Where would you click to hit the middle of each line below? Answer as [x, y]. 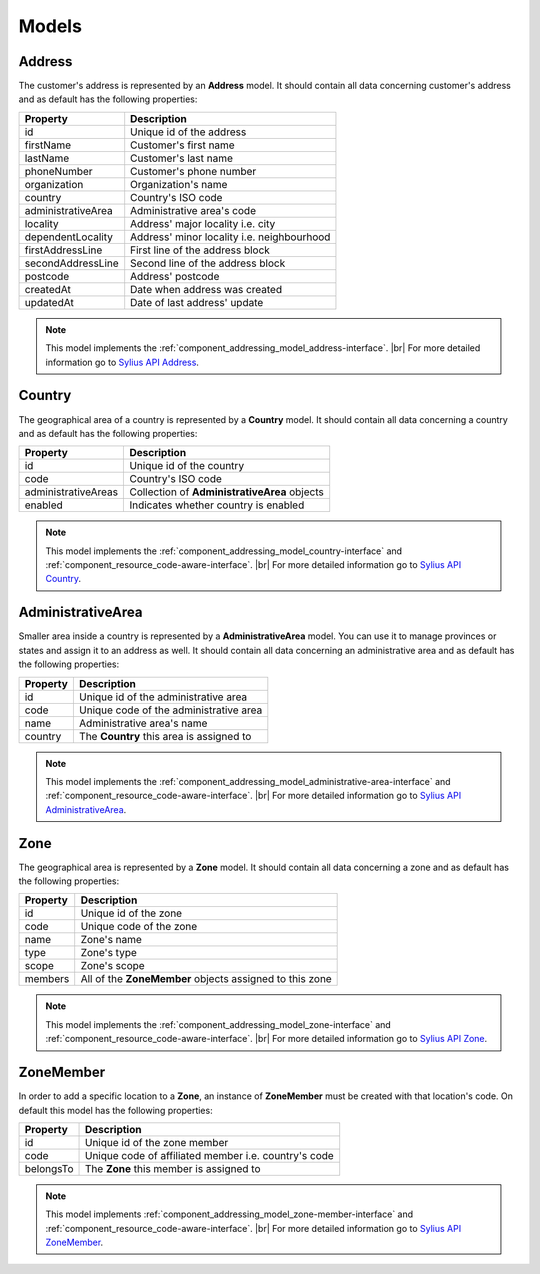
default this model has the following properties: [116, 1110]
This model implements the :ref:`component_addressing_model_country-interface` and [224, 551]
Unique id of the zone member [157, 1142]
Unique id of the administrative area [163, 697]
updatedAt [49, 302]
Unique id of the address [188, 132]
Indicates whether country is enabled [217, 505]
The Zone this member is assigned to [173, 1168]
